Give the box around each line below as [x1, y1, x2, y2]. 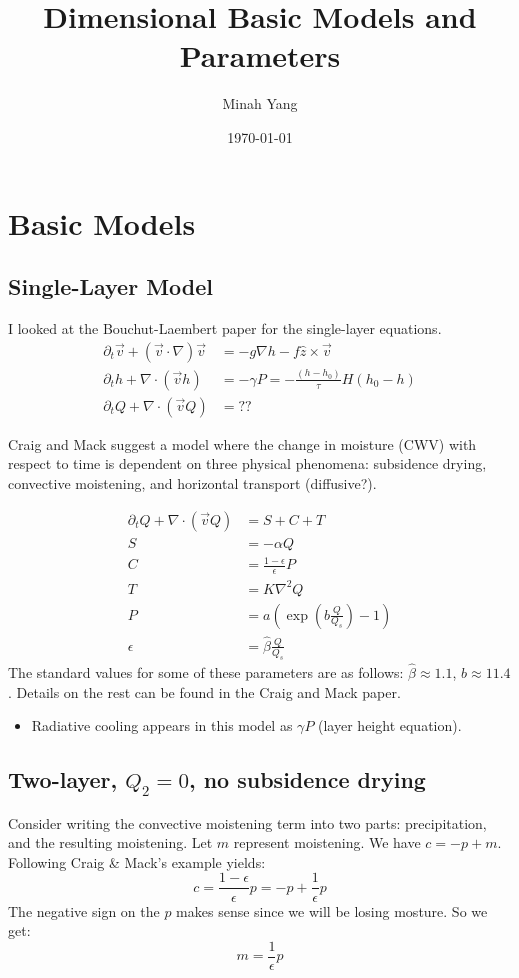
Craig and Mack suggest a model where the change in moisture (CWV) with [8, 433, 477, 454]
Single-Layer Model [8, 271, 214, 302]
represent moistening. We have [233, 832, 421, 853]
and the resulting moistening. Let [8, 832, 213, 853]
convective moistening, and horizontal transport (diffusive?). [8, 473, 377, 494]
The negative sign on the [8, 900, 160, 921]
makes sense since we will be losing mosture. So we [176, 900, 488, 921]
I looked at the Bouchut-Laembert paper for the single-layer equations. [8, 317, 442, 338]
